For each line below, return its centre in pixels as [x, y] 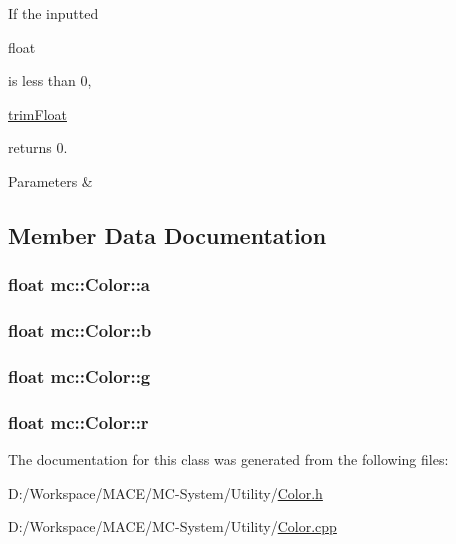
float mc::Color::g [79, 375]
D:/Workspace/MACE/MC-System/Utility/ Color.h [165, 492]
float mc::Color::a [79, 284]
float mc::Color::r [78, 421]
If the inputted [53, 13]
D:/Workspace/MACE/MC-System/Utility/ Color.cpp [172, 526]
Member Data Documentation [167, 234]
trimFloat [37, 113]
